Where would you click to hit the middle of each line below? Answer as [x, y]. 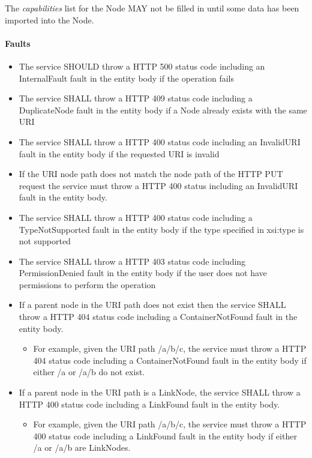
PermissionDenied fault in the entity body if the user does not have [143, 273]
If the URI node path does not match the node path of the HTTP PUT [151, 174]
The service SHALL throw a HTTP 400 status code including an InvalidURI [160, 141]
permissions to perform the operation [87, 284]
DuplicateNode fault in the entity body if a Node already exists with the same [163, 110]
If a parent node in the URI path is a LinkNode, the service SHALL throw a [160, 392]
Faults [18, 43]
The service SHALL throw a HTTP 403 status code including [132, 261]
